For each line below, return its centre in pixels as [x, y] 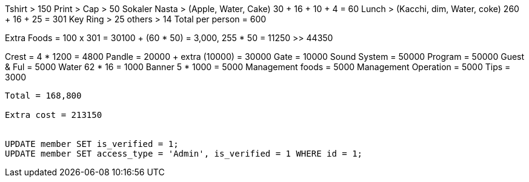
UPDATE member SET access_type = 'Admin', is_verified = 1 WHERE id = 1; [184, 154]
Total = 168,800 [43, 96]
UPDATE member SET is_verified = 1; [92, 144]
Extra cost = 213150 [54, 115]
